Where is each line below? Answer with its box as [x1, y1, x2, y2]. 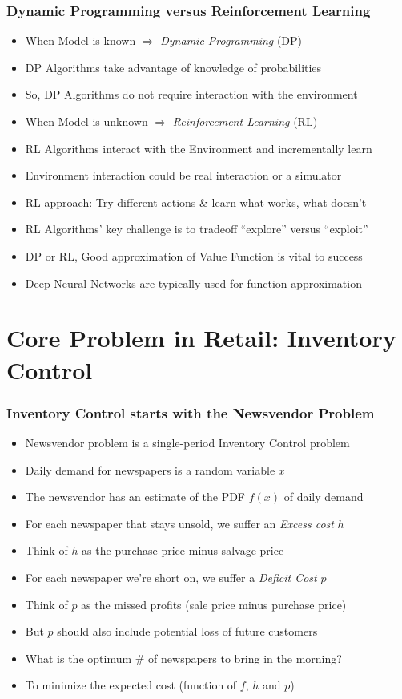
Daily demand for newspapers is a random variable [25, 461, 275, 478]
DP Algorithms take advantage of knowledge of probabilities [25, 59, 322, 75]
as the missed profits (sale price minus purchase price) [81, 596, 347, 612]
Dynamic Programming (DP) [160, 32, 303, 49]
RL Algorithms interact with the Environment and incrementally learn [25, 139, 372, 156]
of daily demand [283, 488, 364, 505]
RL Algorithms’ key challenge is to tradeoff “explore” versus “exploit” [25, 220, 368, 237]
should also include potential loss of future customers [57, 623, 318, 640]
